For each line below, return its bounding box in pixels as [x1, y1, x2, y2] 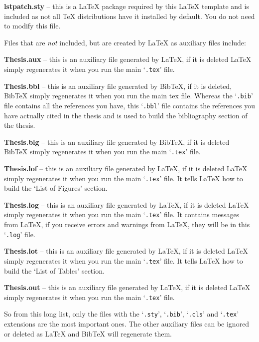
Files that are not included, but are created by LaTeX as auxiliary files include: [4, 37, 246, 47]
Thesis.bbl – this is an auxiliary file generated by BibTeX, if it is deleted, [4, 80, 232, 91]
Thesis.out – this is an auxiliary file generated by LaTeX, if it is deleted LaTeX [4, 282, 251, 293]
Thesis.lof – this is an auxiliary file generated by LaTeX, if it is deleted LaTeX [4, 163, 248, 173]
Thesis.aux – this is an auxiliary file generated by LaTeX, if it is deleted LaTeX [4, 54, 252, 64]
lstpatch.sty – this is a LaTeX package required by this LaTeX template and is [4, 1, 249, 11]
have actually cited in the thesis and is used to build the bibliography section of [4, 110, 248, 120]
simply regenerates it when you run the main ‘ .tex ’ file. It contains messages [4, 209, 240, 220]
